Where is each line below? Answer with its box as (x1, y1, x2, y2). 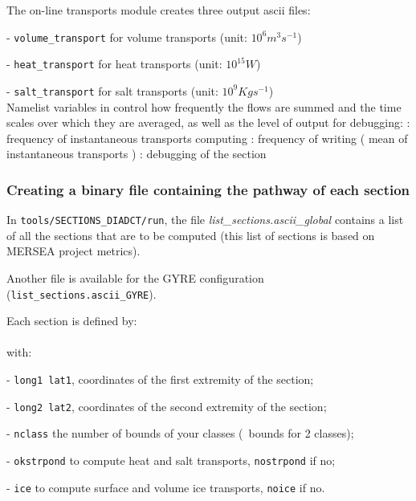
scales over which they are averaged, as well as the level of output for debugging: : (6, 114, 410, 131)
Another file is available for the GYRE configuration (6, 270, 264, 286)
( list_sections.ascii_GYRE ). (6, 285, 157, 302)
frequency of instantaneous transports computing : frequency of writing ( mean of (6, 129, 408, 146)
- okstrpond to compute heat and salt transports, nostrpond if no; (6, 452, 336, 468)
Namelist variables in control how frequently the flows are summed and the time (6, 98, 402, 115)
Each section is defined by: (6, 312, 137, 329)
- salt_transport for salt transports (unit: (6, 82, 218, 99)
